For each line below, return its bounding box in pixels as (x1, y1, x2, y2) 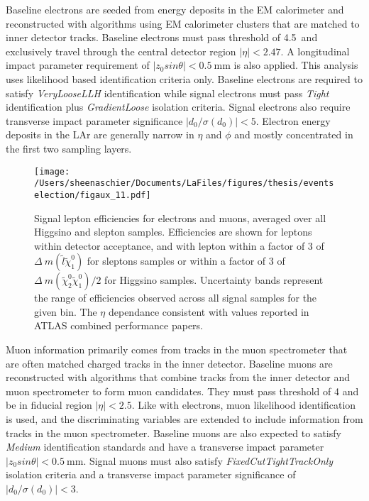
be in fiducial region (6, 397, 92, 412)
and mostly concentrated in (234, 127, 353, 142)
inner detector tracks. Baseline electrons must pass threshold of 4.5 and (6, 30, 318, 45)
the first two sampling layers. (6, 141, 132, 155)
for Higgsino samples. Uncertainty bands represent (104, 272, 324, 287)
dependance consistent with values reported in (108, 304, 309, 319)
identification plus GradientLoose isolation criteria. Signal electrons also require (6, 99, 351, 114)
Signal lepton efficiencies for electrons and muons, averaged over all (34, 210, 326, 225)
